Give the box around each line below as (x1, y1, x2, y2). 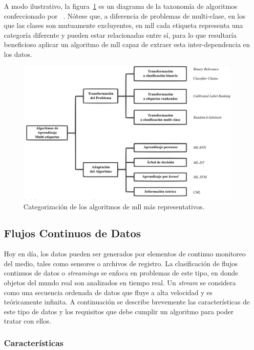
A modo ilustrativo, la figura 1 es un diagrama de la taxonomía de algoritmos (4, 1, 237, 11)
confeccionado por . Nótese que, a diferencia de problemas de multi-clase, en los (4, 10, 246, 21)
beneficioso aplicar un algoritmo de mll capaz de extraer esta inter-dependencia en (4, 39, 250, 50)
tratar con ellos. (4, 316, 51, 326)
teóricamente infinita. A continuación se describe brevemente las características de (4, 297, 250, 307)
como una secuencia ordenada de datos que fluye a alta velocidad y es (4, 287, 212, 297)
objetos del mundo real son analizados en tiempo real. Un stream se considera (4, 277, 236, 288)
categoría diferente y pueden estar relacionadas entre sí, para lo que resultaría (4, 29, 237, 40)
